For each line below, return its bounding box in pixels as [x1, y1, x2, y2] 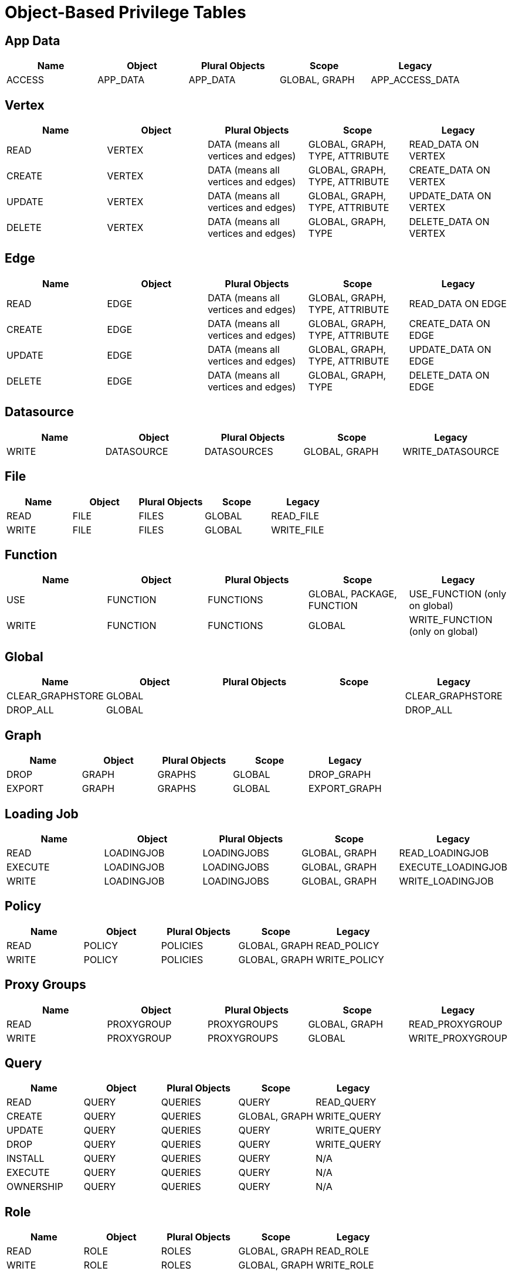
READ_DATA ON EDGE [409, 297, 507, 310]
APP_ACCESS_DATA [371, 74, 460, 86]
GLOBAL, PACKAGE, [308, 588, 397, 600]
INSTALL [6, 1152, 45, 1165]
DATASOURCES [204, 445, 273, 457]
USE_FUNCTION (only [409, 588, 507, 600]
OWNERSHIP [6, 1181, 63, 1193]
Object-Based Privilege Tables [5, 2, 246, 22]
